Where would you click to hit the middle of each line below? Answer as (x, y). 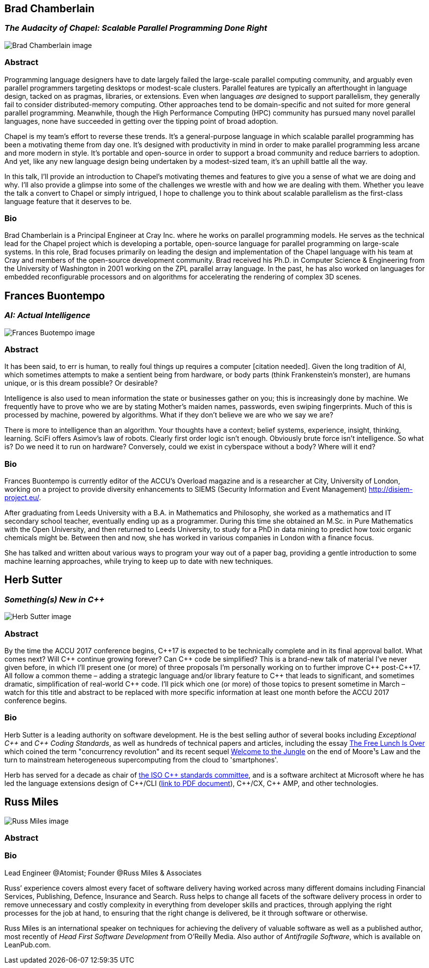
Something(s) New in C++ (55, 599)
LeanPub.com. (28, 945)
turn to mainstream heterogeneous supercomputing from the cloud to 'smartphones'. (141, 760)
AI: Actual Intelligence (48, 315)
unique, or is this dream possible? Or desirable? (81, 383)
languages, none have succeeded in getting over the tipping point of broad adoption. (141, 121)
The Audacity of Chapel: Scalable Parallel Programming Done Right (136, 28)
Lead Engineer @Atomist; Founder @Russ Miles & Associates (103, 873)
